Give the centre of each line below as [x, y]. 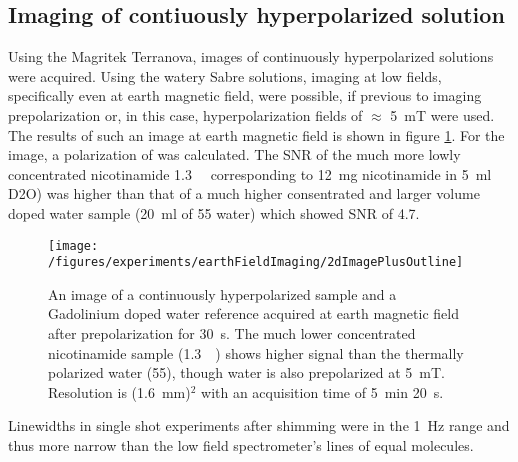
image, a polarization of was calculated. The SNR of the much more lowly [234, 154]
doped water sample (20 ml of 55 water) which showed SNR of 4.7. [214, 212]
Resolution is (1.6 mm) [119, 391]
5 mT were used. [442, 114]
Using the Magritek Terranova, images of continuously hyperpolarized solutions [251, 56]
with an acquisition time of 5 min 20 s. [322, 391]
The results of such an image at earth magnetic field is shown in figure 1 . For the [256, 134]
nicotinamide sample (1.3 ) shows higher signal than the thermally [256, 352]
